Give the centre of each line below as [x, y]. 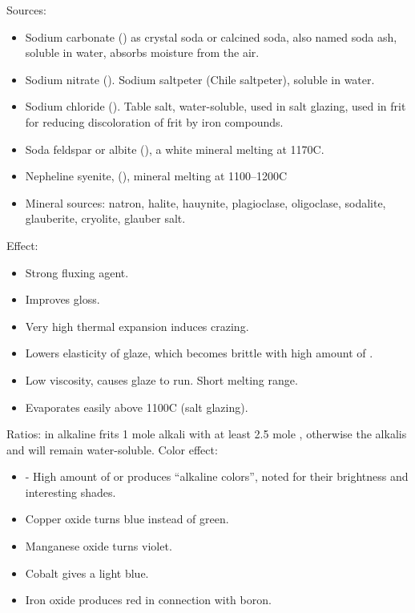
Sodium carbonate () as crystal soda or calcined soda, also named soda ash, [211, 36]
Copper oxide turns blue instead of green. [127, 519]
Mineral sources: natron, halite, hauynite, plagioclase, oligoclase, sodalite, [205, 202]
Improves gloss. [62, 299]
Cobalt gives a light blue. [87, 573]
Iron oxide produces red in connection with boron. [148, 600]
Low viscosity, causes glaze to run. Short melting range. [161, 379]
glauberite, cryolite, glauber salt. [105, 218]
